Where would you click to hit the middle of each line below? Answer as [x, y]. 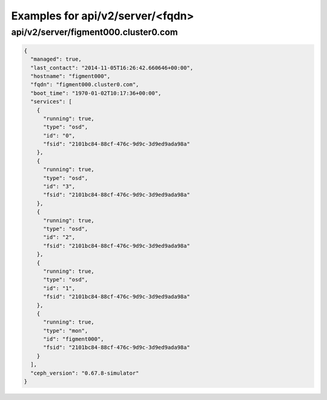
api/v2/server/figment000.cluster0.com [94, 32]
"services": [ [51, 102]
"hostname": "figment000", [71, 76]
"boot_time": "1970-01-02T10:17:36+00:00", [96, 93]
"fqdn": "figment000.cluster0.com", [85, 85]
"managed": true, [56, 59]
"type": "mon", [66, 331]
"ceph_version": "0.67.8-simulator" [85, 373]
